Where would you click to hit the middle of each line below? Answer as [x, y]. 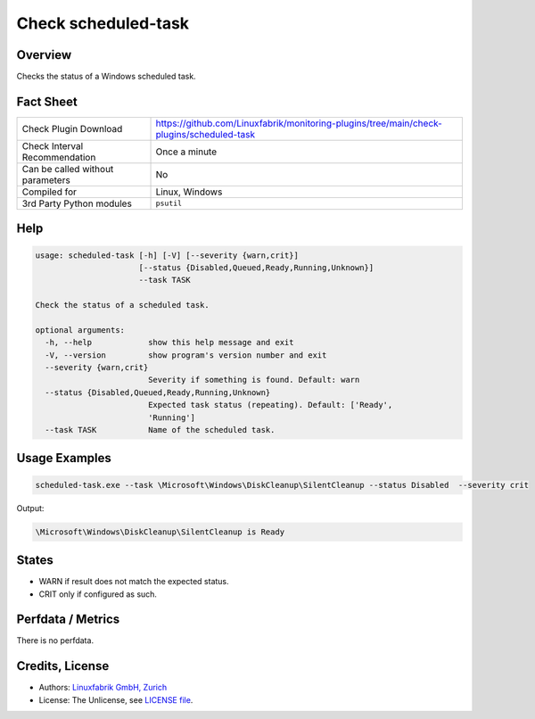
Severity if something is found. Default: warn [254, 380]
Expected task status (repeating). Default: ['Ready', [270, 405]
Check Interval [53, 145]
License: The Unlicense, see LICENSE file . [116, 699]
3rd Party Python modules [77, 203]
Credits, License [63, 666]
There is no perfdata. [55, 640]
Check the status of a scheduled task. [122, 305]
